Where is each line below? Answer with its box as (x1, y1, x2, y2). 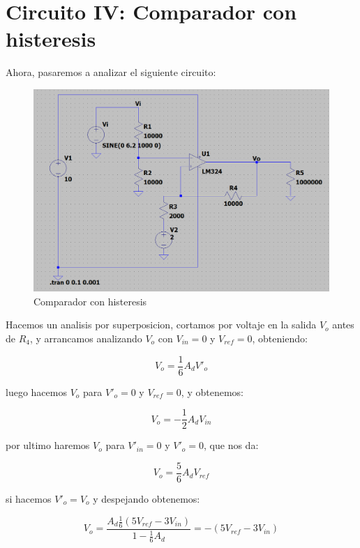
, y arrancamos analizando (30, 330, 142, 345)
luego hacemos (6, 384, 67, 399)
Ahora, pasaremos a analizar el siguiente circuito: (6, 65, 216, 79)
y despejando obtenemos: (93, 491, 200, 505)
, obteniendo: (252, 330, 308, 345)
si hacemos (6, 491, 52, 505)
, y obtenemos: (181, 384, 243, 399)
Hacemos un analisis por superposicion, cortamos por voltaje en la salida (6, 317, 317, 332)
